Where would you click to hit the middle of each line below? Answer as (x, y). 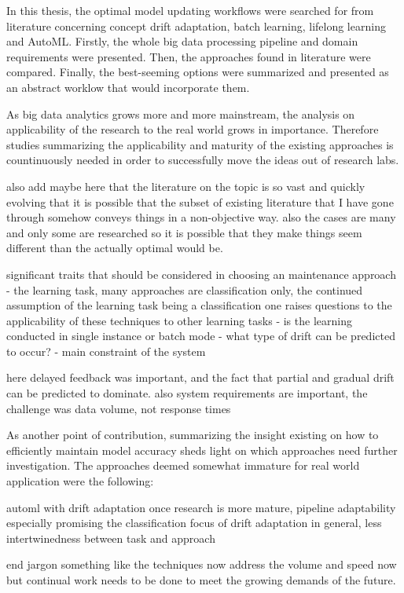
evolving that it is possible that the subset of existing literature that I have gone (200, 201)
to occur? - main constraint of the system (106, 351)
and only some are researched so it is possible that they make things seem (184, 232)
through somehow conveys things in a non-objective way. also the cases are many (201, 217)
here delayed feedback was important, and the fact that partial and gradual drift (200, 377)
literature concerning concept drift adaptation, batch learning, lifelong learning (196, 26)
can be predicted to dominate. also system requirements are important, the (187, 393)
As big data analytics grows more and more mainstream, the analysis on (181, 113)
